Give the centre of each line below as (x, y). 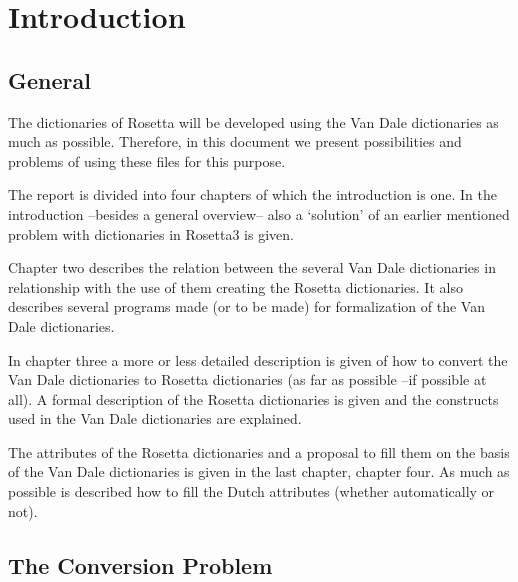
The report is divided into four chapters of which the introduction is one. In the (252, 194)
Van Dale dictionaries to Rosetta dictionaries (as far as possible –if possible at (247, 379)
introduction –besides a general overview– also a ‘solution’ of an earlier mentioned (259, 213)
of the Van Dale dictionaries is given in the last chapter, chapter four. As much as (259, 471)
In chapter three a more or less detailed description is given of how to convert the (258, 359)
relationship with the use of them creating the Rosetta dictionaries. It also (235, 286)
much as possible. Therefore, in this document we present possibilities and (235, 141)
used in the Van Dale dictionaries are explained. (155, 418)
